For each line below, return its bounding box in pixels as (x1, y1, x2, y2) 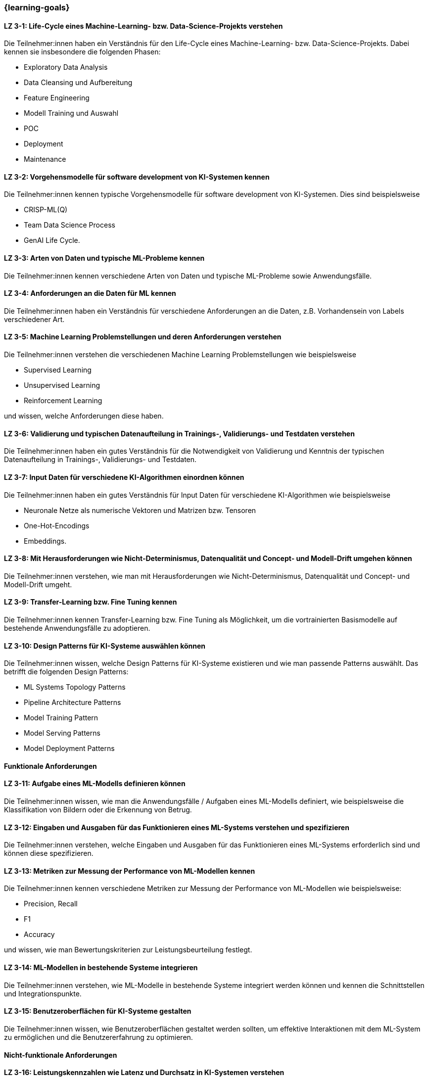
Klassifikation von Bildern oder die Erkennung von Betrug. (4, 805, 192, 814)
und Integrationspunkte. (4, 989, 82, 998)
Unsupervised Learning (24, 381, 100, 390)
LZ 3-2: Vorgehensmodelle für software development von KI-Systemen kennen (4, 172, 270, 181)
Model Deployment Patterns (24, 744, 115, 753)
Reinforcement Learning (24, 396, 102, 405)
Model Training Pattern (24, 713, 98, 722)
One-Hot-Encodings (24, 521, 90, 530)
